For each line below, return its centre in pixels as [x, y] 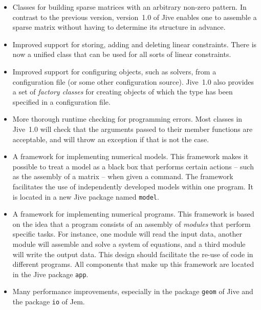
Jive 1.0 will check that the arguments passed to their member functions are [133, 129]
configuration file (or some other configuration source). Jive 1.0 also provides [133, 81]
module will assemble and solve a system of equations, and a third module [129, 244]
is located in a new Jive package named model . [86, 196]
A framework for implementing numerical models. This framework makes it [130, 156]
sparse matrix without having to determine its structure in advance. [119, 27]
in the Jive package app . [50, 274]
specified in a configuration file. [61, 101]
